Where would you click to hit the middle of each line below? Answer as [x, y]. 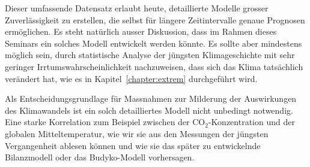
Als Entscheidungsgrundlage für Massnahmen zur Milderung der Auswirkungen [151, 98]
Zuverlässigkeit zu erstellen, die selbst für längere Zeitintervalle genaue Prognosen [155, 19]
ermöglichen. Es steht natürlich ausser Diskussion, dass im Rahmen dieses [141, 31]
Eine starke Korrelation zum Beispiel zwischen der [97, 122]
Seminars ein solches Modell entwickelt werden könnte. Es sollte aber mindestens [153, 43]
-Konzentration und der [251, 122]
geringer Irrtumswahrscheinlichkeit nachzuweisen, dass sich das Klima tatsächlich [154, 66]
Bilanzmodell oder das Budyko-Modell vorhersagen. [100, 157]
